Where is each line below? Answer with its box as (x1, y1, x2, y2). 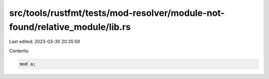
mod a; (19, 61, 36, 67)
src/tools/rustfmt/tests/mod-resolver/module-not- (9, 7, 225, 18)
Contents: (9, 48, 29, 54)
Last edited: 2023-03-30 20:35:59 (9, 39, 80, 45)
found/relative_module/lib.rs (9, 21, 131, 32)
